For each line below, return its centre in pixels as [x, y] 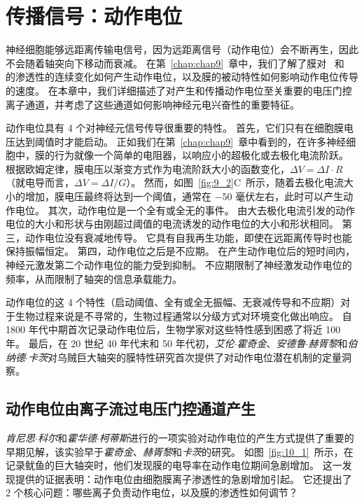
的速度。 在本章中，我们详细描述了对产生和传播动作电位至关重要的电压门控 [179, 90]
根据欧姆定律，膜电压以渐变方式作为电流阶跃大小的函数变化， [148, 168]
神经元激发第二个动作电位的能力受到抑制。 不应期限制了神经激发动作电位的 [179, 265]
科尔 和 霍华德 [67, 437]
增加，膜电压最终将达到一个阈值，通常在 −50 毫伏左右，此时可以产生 [184, 196]
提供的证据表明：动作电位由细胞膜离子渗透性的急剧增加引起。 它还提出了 [183, 478]
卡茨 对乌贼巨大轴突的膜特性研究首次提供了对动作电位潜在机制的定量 [184, 357]
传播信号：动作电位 [94, 16]
